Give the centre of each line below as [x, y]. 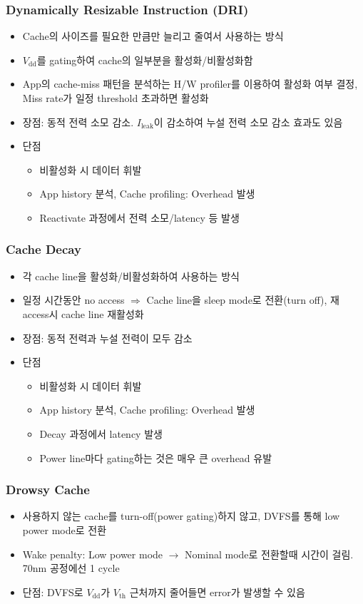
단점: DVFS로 [53, 592]
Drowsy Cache [48, 490]
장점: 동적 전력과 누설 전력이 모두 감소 [107, 338]
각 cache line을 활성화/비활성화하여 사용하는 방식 [131, 276]
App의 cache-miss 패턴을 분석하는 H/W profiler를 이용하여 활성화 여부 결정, [190, 84]
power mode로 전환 [65, 529]
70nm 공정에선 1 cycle [71, 568]
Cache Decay [44, 249]
